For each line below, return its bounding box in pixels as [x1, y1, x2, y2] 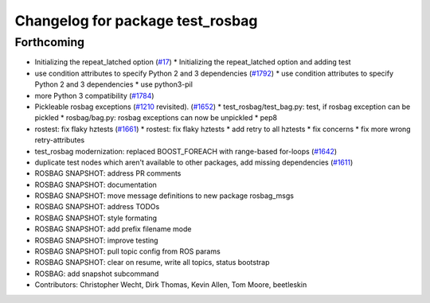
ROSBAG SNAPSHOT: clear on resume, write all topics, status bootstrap [34, 258, 270, 267]
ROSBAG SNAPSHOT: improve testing [34, 235, 158, 245]
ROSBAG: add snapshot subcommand [34, 269, 159, 278]
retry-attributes [34, 135, 85, 145]
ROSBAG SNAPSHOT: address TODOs [34, 202, 160, 212]
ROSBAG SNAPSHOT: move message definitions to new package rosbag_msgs [34, 191, 295, 200]
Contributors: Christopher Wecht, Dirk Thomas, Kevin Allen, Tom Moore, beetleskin [34, 280, 307, 289]
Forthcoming [14, 35, 85, 49]
